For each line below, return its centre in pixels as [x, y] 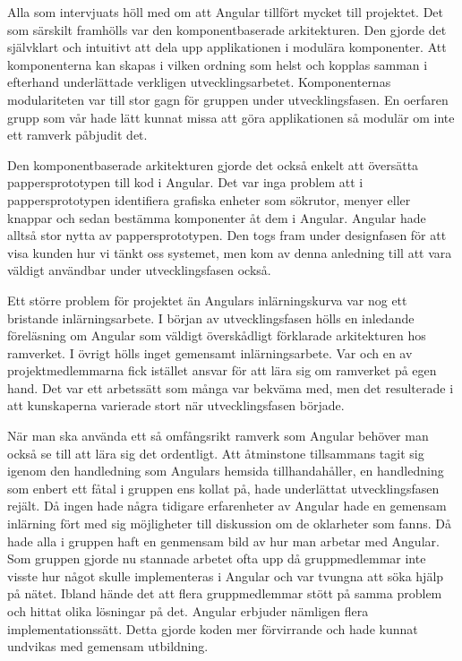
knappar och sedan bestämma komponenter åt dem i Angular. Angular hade [217, 217]
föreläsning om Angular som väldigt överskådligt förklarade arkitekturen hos [217, 335]
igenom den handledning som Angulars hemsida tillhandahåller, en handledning [226, 471]
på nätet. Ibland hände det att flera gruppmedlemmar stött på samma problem [225, 593]
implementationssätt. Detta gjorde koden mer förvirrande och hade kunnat [213, 628]
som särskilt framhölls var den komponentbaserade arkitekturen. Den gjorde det [227, 29]
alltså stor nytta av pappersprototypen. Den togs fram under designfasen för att [227, 235]
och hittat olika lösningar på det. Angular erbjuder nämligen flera [188, 611]
